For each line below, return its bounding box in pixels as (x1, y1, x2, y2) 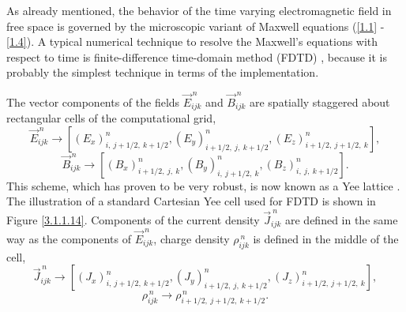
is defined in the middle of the (253, 230, 399, 246)
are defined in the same (284, 211, 398, 227)
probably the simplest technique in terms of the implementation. (6, 64, 319, 81)
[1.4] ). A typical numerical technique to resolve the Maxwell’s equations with (6, 33, 378, 50)
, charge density (153, 230, 230, 246)
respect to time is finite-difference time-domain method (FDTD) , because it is (6, 48, 387, 65)
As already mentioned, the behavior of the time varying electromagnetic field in (6, 2, 392, 18)
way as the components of (6, 230, 132, 246)
